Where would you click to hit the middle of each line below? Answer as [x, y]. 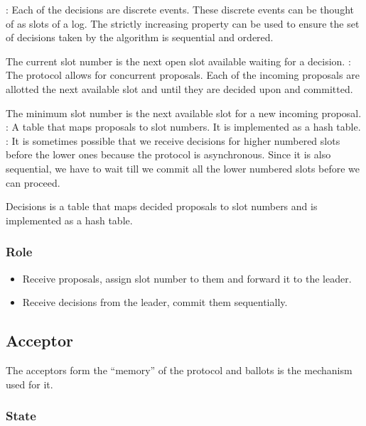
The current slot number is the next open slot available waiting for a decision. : [178, 61]
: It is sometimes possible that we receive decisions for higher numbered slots [173, 140]
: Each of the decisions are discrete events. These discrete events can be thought [180, 9]
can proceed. [33, 182]
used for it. [29, 384]
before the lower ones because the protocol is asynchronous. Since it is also [168, 154]
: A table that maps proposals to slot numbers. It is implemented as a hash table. [183, 127]
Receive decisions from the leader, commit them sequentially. [155, 302]
